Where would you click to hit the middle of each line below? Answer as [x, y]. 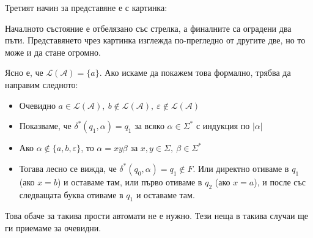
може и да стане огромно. [53, 52]
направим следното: [42, 84]
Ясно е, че [24, 73]
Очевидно [37, 105]
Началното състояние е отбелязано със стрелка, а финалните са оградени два [148, 28]
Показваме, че [45, 126]
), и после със [280, 181]
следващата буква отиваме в [71, 194]
